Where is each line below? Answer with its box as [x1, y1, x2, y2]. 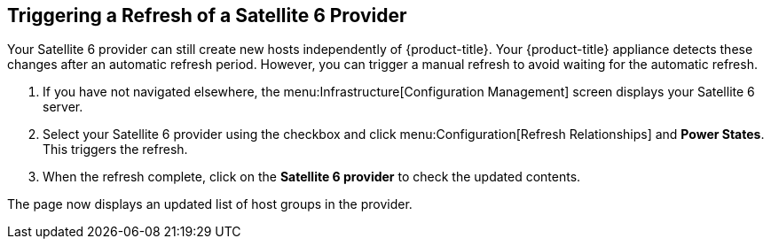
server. [43, 99, 83, 115]
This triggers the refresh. [43, 142, 188, 158]
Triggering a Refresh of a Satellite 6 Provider [7, 4, 407, 27]
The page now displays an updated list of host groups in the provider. [7, 196, 413, 212]
